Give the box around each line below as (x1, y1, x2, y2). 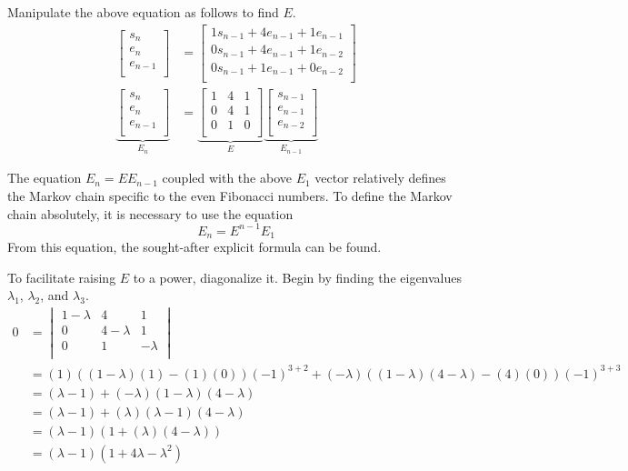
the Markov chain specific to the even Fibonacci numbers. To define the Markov (7, 185, 453, 205)
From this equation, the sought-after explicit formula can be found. (7, 237, 382, 256)
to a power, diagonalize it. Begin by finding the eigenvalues (133, 267, 463, 286)
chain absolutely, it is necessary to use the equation (7, 204, 294, 223)
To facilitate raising (7, 267, 116, 286)
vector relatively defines (314, 168, 446, 187)
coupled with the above (162, 168, 292, 187)
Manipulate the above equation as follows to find (7, 3, 279, 21)
